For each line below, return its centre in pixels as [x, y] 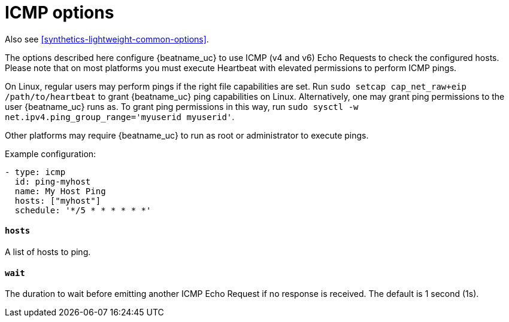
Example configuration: [51, 154]
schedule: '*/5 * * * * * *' [83, 210]
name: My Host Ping [60, 191]
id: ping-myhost [53, 181]
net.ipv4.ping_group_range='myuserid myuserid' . [120, 116]
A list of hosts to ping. [48, 252]
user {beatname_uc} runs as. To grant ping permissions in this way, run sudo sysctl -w [182, 106]
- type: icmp [35, 172]
